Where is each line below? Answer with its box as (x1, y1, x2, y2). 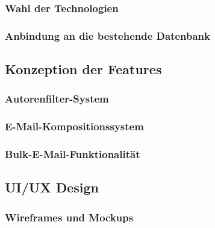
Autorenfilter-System (5, 91, 109, 106)
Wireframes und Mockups (5, 209, 134, 224)
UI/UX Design (5, 178, 99, 197)
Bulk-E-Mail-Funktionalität (5, 147, 140, 162)
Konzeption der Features (5, 60, 162, 78)
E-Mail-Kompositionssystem (5, 119, 144, 134)
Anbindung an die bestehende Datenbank (5, 28, 210, 43)
